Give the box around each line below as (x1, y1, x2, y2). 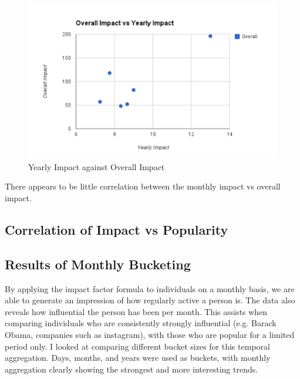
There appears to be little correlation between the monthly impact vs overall (5, 180, 281, 192)
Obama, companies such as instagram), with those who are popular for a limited (5, 328, 295, 340)
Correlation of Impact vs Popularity (5, 220, 228, 238)
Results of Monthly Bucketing (5, 255, 191, 273)
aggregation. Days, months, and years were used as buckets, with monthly (5, 351, 271, 364)
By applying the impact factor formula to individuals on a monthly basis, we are (5, 282, 295, 295)
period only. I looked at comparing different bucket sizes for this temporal (5, 340, 270, 352)
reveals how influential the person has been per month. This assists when (5, 305, 268, 317)
